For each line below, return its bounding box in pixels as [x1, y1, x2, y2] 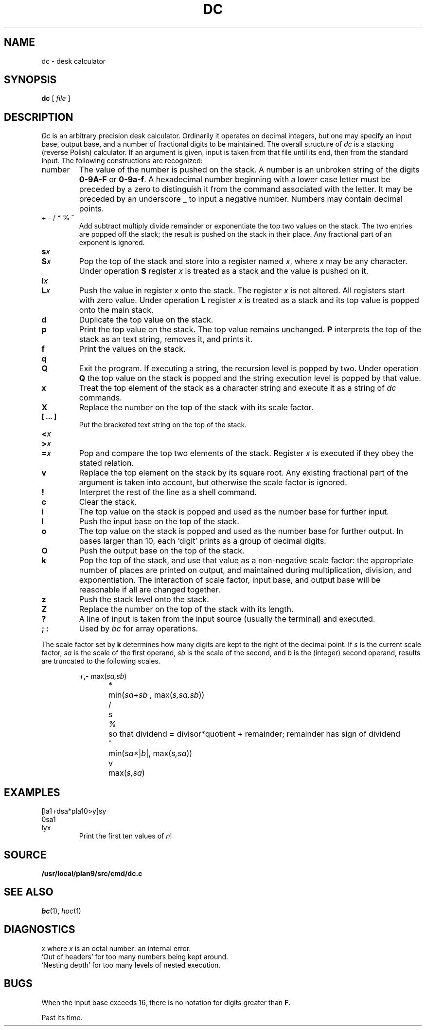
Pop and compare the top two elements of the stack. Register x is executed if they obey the [79, 448, 414, 458]
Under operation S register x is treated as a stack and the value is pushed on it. [79, 266, 369, 276]
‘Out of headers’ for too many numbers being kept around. [41, 952, 229, 961]
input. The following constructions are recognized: [41, 156, 203, 165]
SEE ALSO [4, 886, 53, 898]
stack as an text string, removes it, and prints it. [79, 334, 253, 344]
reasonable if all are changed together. [79, 585, 221, 595]
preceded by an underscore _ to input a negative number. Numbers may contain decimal [79, 194, 403, 204]
